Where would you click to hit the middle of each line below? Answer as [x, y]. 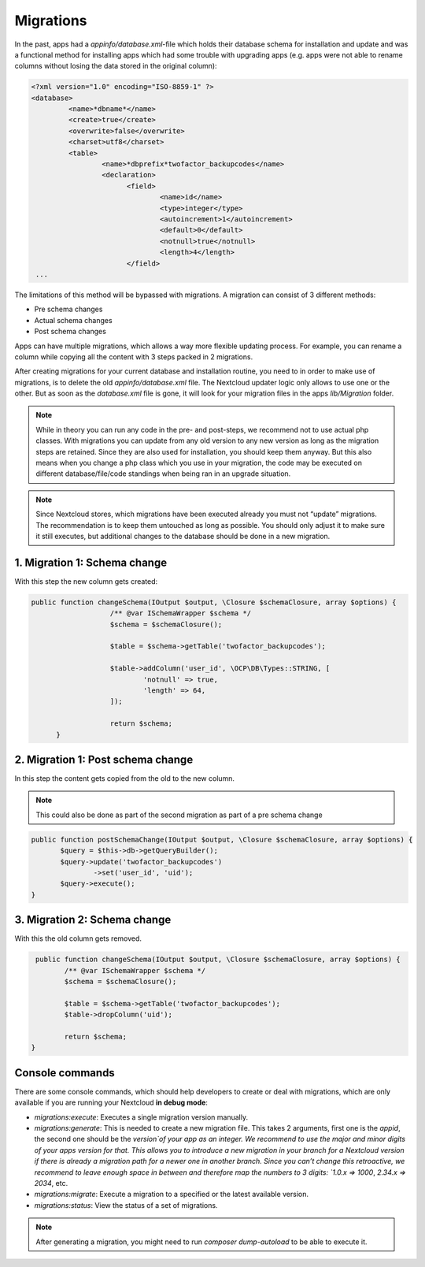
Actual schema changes [74, 320]
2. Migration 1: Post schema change [104, 759]
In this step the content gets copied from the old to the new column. [125, 778]
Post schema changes [70, 332]
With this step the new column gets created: [86, 581]
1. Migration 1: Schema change [91, 562]
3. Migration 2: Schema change [93, 920]
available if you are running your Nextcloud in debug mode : [111, 1102]
